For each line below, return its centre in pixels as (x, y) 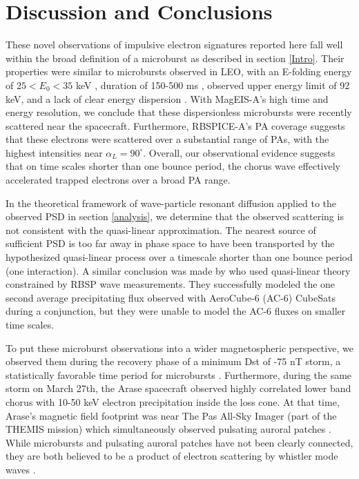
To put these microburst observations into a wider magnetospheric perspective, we (179, 348)
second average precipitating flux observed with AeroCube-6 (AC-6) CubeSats (171, 297)
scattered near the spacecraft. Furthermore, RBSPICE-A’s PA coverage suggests (175, 125)
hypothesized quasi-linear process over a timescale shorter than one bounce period (179, 257)
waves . (21, 469)
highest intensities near (54, 152)
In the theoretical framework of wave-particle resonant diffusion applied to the (171, 203)
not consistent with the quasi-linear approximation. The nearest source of (161, 229)
